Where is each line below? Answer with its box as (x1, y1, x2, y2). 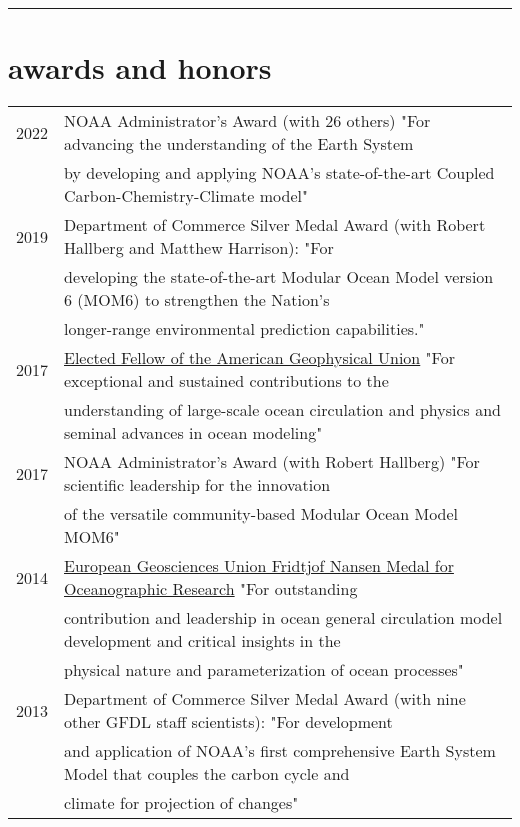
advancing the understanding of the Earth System (64, 132, 414, 156)
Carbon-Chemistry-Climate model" (64, 184, 308, 208)
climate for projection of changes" (64, 791, 299, 815)
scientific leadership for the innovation (64, 473, 331, 497)
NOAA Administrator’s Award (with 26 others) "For (64, 109, 431, 133)
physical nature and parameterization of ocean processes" (64, 658, 464, 682)
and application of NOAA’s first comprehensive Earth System (64, 739, 496, 763)
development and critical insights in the (64, 629, 341, 653)
